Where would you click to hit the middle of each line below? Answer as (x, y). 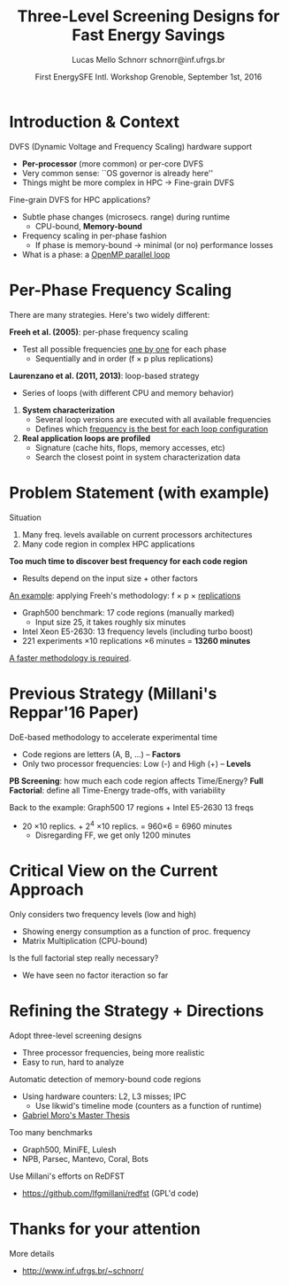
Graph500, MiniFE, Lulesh (69, 1150)
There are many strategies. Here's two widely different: (110, 314)
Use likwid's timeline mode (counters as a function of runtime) (148, 1106)
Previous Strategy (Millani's (113, 693)
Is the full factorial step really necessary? (84, 958)
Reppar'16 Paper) (74, 712)
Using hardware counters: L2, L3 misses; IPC (104, 1096)
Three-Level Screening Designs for (148, 16)
